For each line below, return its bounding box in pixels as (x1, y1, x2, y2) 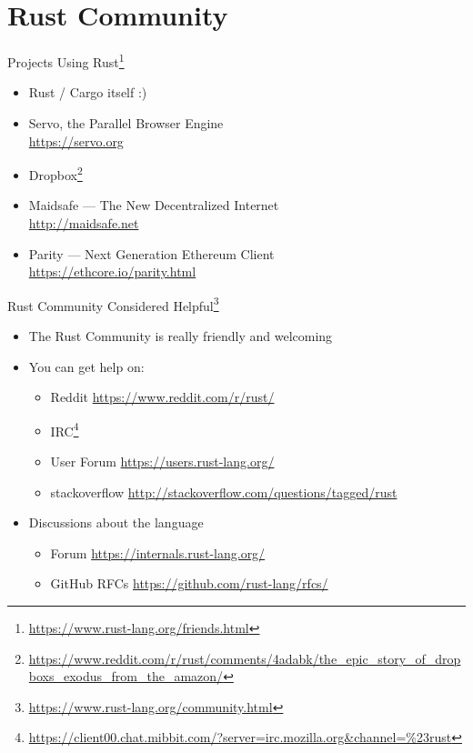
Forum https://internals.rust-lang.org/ (50, 543, 266, 562)
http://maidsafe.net (28, 214, 139, 232)
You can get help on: (28, 356, 145, 376)
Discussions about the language (28, 513, 204, 532)
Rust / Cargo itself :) (28, 83, 147, 102)
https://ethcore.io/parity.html (28, 262, 196, 281)
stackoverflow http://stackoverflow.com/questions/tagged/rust (50, 482, 398, 501)
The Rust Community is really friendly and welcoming (28, 326, 333, 346)
